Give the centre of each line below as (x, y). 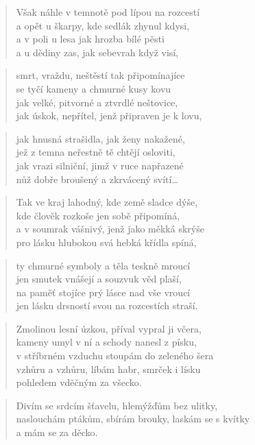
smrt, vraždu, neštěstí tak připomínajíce (100, 75)
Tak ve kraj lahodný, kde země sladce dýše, (107, 202)
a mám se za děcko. (57, 432)
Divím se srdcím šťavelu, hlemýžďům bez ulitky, (117, 405)
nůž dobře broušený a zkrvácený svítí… (97, 179)
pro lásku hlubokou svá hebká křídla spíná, (106, 242)
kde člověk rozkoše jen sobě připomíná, (98, 215)
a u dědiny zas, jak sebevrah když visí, (97, 52)
